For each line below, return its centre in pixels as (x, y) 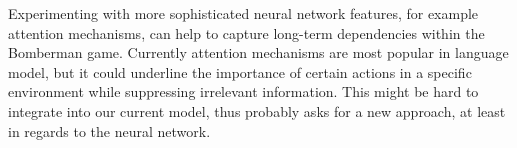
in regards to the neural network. (109, 130)
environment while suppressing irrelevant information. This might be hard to (243, 91)
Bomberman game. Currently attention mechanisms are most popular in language (258, 52)
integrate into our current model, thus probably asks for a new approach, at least (257, 110)
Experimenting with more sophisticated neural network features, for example (243, 13)
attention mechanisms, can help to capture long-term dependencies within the (246, 32)
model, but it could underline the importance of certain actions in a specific (240, 71)
